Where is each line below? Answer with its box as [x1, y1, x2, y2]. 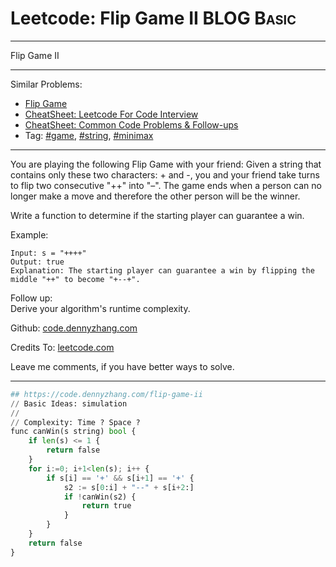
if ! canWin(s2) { [63, 492, 137, 502]
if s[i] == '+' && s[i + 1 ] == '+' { [46, 473, 195, 483]
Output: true [10, 257, 65, 267]
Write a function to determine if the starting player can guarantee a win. [10, 209, 305, 221]
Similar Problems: [10, 78, 83, 90]
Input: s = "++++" [10, 248, 87, 258]
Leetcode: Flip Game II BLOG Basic [10, 7, 297, 30]
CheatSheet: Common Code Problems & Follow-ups [24, 118, 239, 131]
